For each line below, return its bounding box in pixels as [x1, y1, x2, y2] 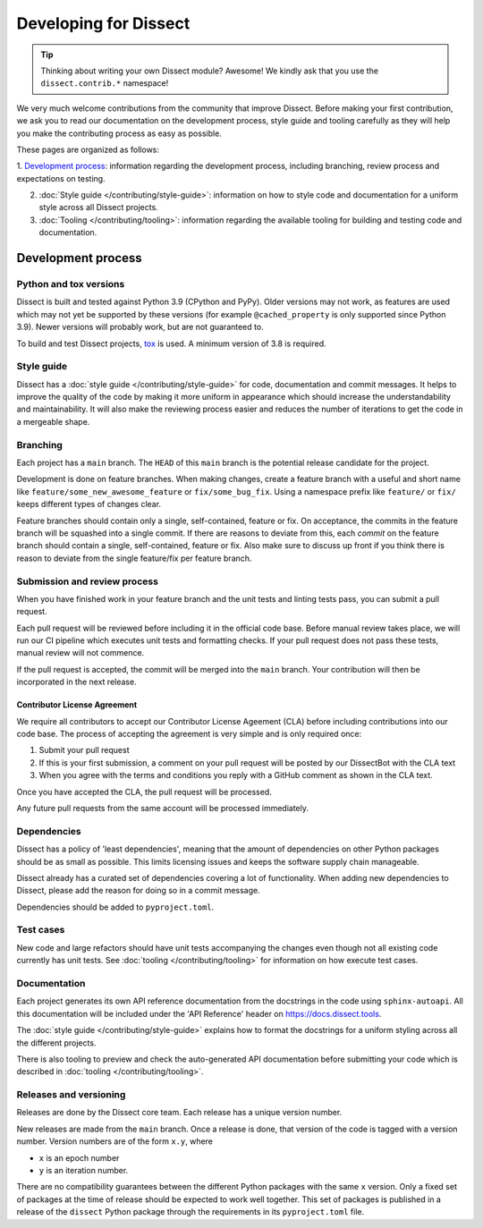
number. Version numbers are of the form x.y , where [16, 1136, 214, 1147]
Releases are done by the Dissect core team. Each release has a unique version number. [16, 1107, 343, 1118]
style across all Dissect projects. [38, 202, 158, 213]
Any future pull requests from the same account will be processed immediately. [16, 802, 309, 813]
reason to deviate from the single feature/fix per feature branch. [16, 553, 252, 563]
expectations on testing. [16, 173, 106, 183]
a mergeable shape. [16, 416, 90, 427]
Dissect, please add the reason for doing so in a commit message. [16, 885, 261, 896]
